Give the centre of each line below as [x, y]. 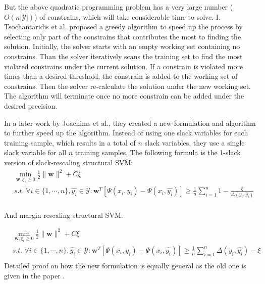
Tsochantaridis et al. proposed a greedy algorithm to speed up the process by [123, 27]
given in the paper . [35, 275]
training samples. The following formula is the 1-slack [158, 152]
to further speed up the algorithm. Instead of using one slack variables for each [126, 133]
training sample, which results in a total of [70, 142]
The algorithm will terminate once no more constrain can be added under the [124, 96]
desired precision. [31, 105]
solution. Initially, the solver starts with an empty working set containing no [122, 46]
